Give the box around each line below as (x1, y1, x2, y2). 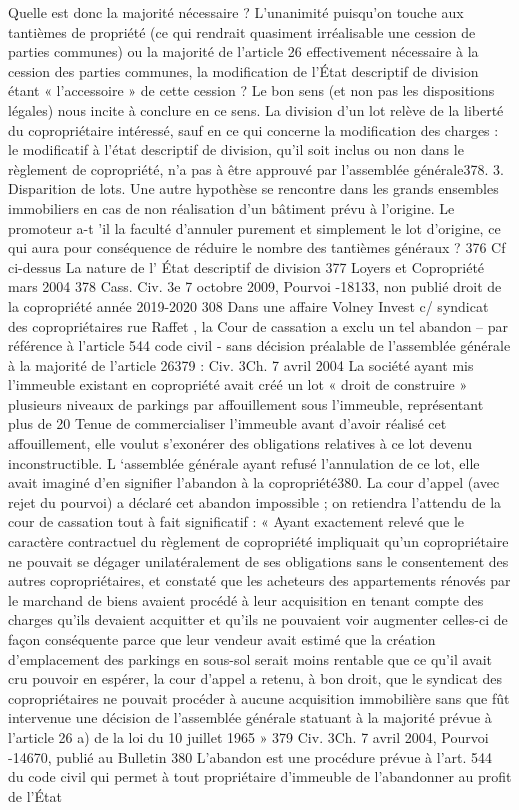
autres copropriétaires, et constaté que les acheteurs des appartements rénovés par (8, 570, 511, 591)
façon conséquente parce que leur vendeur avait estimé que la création (8, 629, 436, 649)
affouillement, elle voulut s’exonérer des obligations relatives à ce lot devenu (8, 433, 472, 454)
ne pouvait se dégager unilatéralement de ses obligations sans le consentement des (8, 550, 509, 571)
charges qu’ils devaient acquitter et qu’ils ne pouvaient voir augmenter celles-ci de (8, 609, 508, 630)
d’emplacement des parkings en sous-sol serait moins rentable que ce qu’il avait (8, 648, 492, 669)
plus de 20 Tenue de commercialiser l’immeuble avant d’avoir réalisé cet (8, 413, 447, 434)
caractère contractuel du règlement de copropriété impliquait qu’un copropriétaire (8, 531, 509, 552)
